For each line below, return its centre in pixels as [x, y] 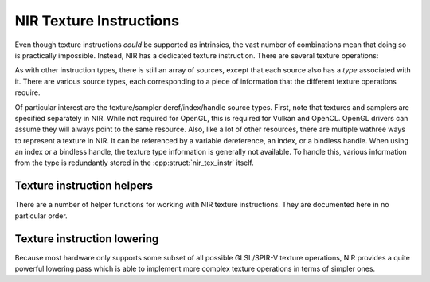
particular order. [41, 216]
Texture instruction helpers [84, 186]
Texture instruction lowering [87, 239]
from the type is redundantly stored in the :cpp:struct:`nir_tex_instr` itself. [134, 163]
